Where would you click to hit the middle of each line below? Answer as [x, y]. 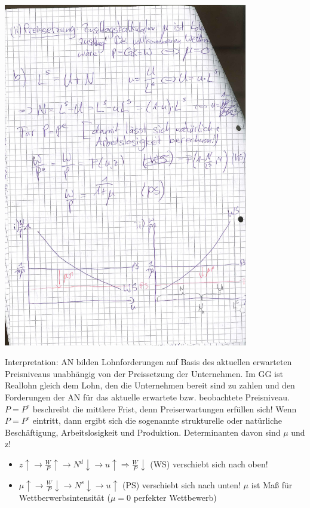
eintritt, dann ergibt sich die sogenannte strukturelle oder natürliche [157, 420]
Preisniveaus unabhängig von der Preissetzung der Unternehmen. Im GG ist [144, 373]
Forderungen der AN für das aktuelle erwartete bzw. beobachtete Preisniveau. [147, 397]
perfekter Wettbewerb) [175, 497]
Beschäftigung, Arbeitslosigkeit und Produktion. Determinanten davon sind [143, 432]
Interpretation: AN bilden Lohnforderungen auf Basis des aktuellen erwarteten [148, 362]
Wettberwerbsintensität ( [65, 497]
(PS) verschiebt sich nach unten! [181, 484]
